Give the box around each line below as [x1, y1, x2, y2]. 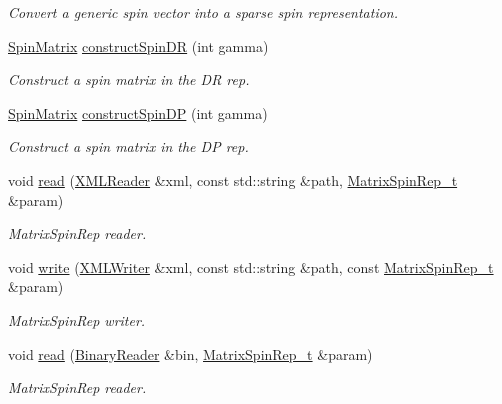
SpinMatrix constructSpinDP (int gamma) [8, 102, 268, 123]
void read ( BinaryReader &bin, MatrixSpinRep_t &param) [8, 343, 373, 364]
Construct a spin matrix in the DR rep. [8, 69, 250, 90]
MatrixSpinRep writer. [8, 309, 146, 330]
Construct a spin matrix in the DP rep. [8, 136, 249, 157]
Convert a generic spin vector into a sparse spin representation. [8, 2, 399, 22]
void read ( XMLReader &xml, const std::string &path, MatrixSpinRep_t [8, 169, 458, 190]
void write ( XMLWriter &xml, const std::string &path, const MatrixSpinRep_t [8, 256, 494, 277]
